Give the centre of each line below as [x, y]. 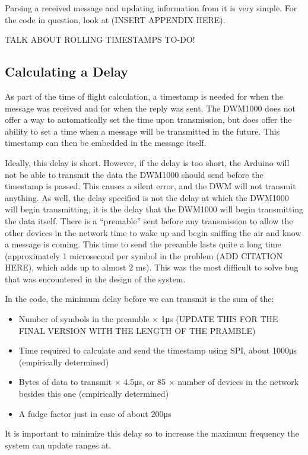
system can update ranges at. [58, 445]
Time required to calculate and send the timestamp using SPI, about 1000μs [158, 350]
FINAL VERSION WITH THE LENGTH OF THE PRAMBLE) [137, 330]
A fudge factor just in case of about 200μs [95, 413]
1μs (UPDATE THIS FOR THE [220, 319]
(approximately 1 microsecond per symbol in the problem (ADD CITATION [144, 255]
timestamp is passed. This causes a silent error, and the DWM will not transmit [150, 186]
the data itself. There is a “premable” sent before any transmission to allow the [149, 220]
